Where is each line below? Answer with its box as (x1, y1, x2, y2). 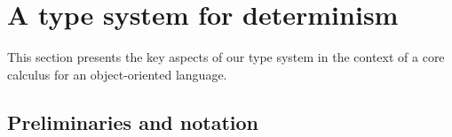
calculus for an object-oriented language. (7, 65, 227, 83)
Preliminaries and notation (7, 108, 259, 135)
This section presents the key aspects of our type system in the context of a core (7, 48, 445, 66)
